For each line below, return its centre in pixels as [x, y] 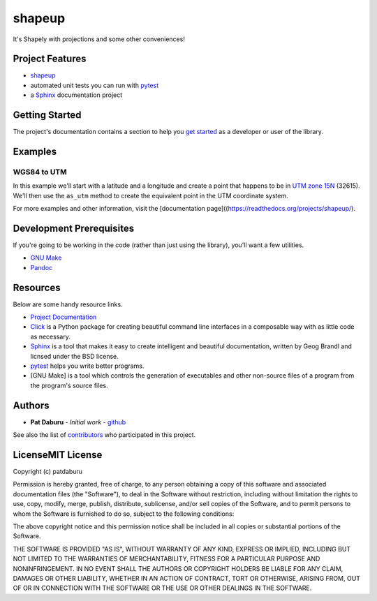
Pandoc [42, 267]
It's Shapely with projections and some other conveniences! [99, 39]
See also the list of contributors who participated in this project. [104, 435]
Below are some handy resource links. [68, 304]
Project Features [50, 59]
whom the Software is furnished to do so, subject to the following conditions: [124, 514]
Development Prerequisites [74, 228]
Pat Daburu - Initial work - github [78, 422]
